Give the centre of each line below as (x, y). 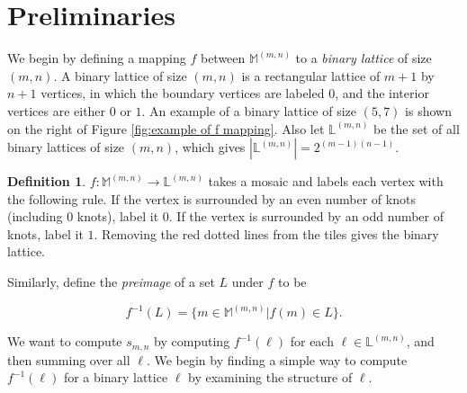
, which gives (210, 147)
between (223, 58)
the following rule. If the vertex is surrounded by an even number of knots (211, 198)
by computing (192, 341)
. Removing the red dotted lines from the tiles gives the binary (266, 233)
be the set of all (417, 128)
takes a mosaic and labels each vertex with (326, 181)
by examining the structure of (270, 377)
